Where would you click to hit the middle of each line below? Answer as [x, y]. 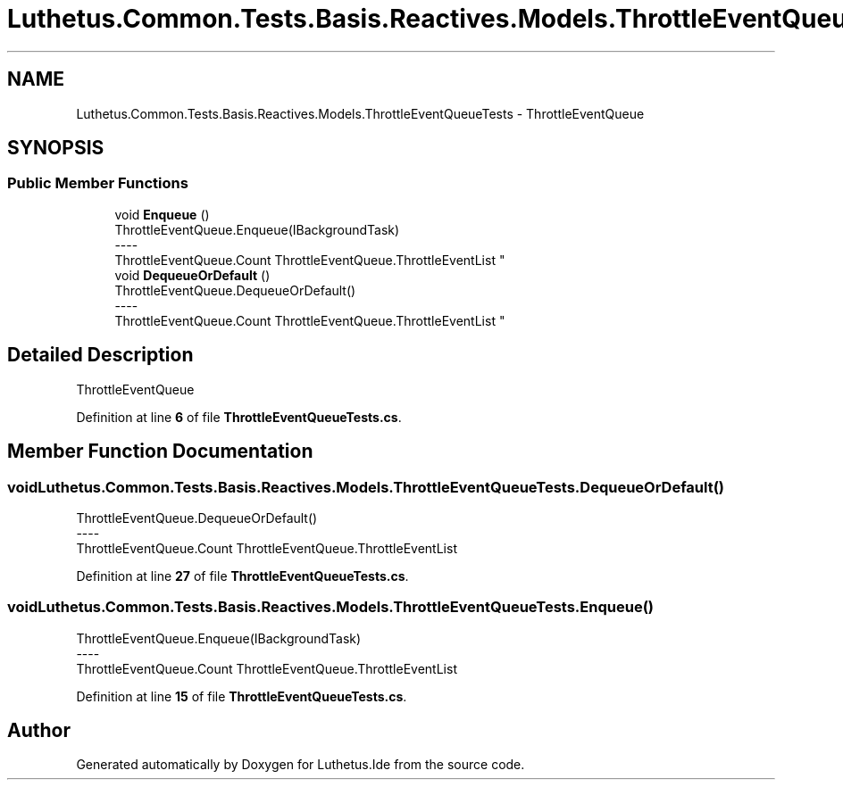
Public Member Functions [98, 183]
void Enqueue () [162, 214]
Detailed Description [100, 355]
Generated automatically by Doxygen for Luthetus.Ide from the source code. [300, 765]
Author [39, 731]
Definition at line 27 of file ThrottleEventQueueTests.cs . [242, 576]
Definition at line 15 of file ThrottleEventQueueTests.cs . [242, 696]
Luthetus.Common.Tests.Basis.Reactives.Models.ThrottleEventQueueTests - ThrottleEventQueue [360, 113]
